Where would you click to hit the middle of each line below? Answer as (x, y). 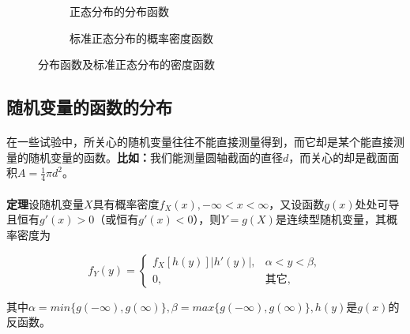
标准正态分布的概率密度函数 (141, 38)
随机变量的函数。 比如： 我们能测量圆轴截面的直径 (155, 157)
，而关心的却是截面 (339, 157)
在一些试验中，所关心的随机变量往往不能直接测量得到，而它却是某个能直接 (200, 142)
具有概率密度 (126, 203)
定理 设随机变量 (45, 203)
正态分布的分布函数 (119, 11)
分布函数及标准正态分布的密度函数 (126, 64)
